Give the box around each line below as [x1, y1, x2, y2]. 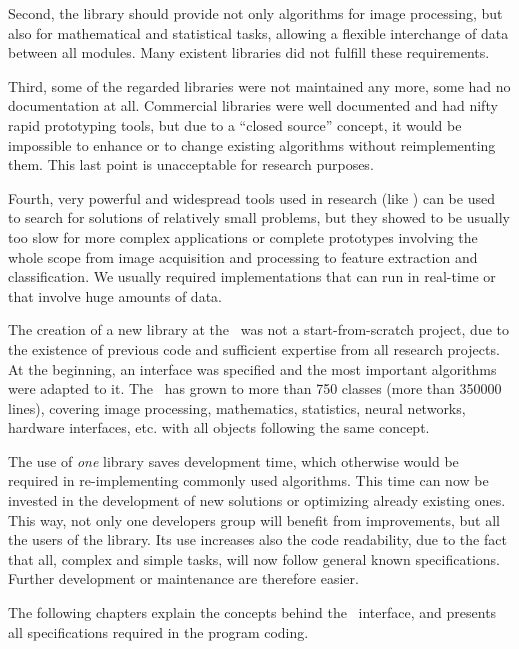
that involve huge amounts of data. [8, 285, 222, 306]
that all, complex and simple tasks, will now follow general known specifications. [8, 548, 500, 569]
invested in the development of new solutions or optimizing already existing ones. [8, 490, 506, 511]
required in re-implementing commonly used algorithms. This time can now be [8, 470, 489, 491]
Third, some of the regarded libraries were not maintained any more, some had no [8, 75, 511, 96]
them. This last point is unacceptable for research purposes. [8, 154, 374, 175]
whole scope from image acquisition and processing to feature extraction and [8, 246, 478, 267]
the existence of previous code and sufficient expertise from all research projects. [8, 338, 500, 359]
